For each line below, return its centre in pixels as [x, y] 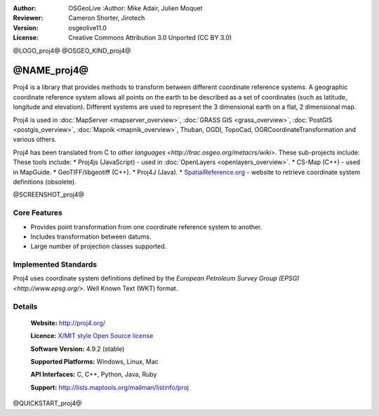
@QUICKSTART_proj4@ [47, 403]
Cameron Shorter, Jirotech [107, 18]
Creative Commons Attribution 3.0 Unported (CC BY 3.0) [150, 38]
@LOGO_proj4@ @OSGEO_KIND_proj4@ [72, 51]
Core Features [38, 213]
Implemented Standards [55, 264]
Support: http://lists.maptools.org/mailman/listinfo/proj [110, 387]
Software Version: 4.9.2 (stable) [78, 349]
